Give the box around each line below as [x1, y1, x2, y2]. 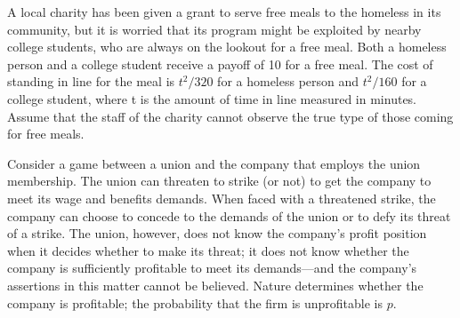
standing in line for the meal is [7, 72, 175, 91]
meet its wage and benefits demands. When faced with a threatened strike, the [7, 188, 436, 207]
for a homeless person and [217, 72, 359, 91]
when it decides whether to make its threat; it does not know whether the [7, 241, 409, 259]
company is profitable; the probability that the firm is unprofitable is [7, 293, 383, 312]
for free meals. [7, 124, 85, 143]
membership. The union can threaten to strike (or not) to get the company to [7, 171, 432, 190]
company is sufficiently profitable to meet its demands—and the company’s [7, 258, 417, 277]
